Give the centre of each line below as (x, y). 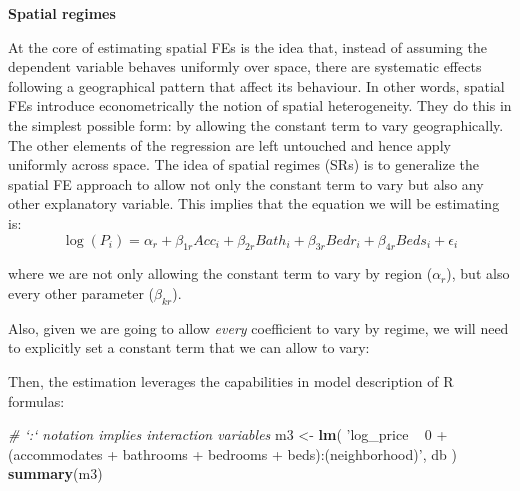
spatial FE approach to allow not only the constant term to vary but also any (246, 183)
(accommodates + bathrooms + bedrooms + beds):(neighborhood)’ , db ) (232, 453)
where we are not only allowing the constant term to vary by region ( (220, 273)
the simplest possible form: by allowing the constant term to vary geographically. (256, 124)
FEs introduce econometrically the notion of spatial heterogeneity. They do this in (260, 105)
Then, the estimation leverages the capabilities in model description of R (231, 380)
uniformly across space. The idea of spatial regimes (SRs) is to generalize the (244, 164)
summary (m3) (55, 473)
